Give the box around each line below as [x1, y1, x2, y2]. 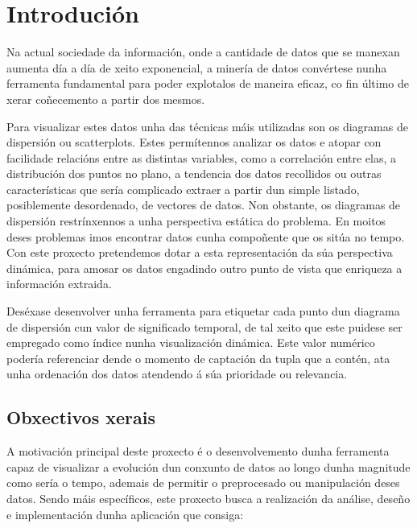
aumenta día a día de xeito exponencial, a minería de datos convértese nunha [6, 59, 387, 76]
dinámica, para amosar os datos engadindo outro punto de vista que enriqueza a [6, 259, 403, 276]
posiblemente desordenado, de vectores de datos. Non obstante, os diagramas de [6, 196, 401, 213]
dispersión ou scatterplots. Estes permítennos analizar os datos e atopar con [6, 134, 382, 151]
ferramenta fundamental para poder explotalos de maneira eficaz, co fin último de [6, 75, 410, 92]
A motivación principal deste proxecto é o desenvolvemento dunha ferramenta [6, 443, 390, 460]
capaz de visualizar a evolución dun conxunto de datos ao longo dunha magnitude [6, 458, 411, 475]
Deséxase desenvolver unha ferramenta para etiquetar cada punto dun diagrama [6, 303, 400, 320]
